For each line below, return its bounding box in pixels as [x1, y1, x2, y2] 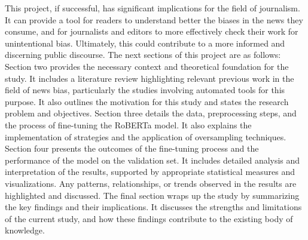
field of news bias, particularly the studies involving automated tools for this [5, 84, 285, 96]
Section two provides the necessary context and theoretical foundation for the [5, 60, 289, 72]
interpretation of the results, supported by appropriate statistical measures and [5, 165, 295, 178]
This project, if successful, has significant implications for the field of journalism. [5, 2, 300, 14]
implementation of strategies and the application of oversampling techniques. [5, 130, 286, 143]
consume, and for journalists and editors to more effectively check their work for [5, 25, 298, 38]
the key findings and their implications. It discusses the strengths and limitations [5, 201, 302, 213]
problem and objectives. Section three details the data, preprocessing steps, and [5, 107, 297, 119]
